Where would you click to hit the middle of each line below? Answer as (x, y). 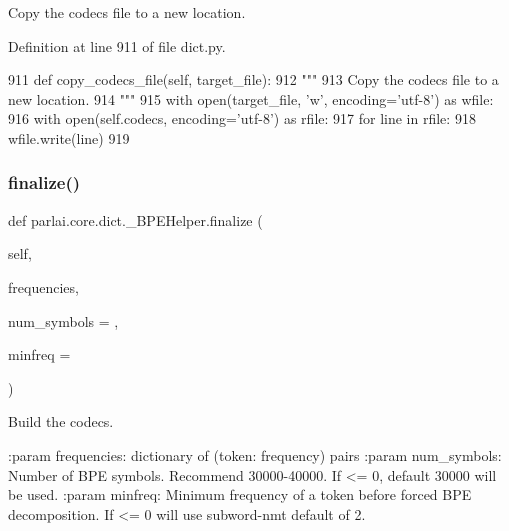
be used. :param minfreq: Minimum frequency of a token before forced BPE (240, 494)
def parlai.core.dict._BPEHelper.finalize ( (135, 219)
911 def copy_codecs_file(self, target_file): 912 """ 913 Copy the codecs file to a (253, 79)
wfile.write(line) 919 (69, 137)
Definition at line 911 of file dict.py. (117, 45)
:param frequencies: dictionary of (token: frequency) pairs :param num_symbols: (255, 454)
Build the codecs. (61, 421)
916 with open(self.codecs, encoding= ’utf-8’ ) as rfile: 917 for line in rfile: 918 (242, 118)
